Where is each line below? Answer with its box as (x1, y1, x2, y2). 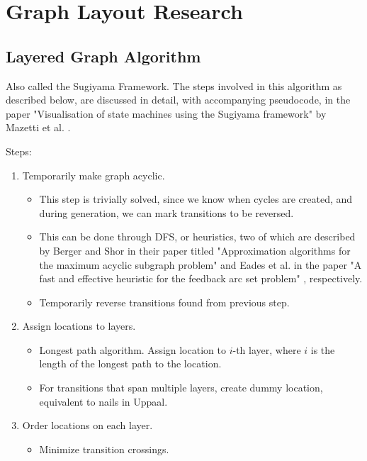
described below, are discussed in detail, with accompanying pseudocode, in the (6, 92, 351, 107)
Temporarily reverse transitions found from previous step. (39, 294, 290, 309)
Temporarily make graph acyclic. (22, 167, 165, 182)
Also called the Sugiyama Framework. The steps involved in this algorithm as (6, 78, 342, 93)
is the (310, 342, 335, 357)
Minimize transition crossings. (39, 441, 169, 456)
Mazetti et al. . (6, 120, 71, 135)
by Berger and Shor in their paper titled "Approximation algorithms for (39, 243, 351, 257)
